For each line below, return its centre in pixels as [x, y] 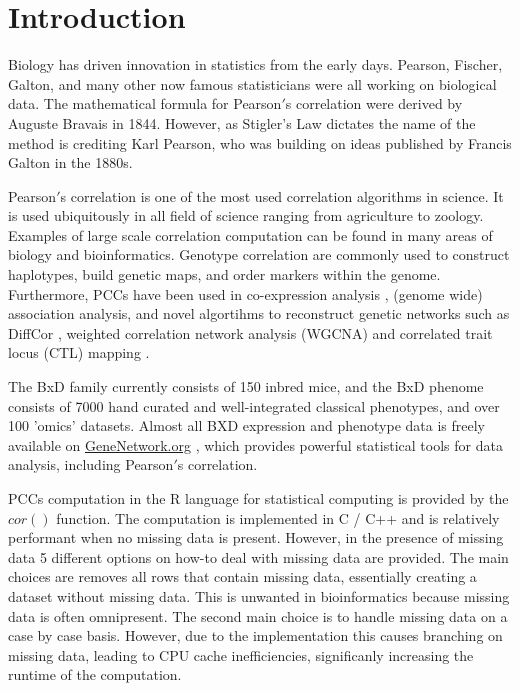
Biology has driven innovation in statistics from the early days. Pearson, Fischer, [255, 64]
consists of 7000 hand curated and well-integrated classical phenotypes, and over [254, 405]
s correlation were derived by [374, 103]
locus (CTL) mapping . [79, 352]
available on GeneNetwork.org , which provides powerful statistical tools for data [255, 444]
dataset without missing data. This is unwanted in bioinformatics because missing [259, 595]
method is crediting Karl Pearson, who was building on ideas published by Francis [260, 142]
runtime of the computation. [95, 674]
